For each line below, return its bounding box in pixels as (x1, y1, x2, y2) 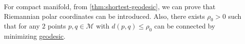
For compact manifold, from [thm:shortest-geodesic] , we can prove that (4, 1, 216, 11)
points (47, 21, 66, 31)
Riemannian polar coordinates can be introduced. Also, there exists (4, 11, 205, 21)
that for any (4, 21, 40, 31)
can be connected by (154, 21, 215, 31)
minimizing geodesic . (4, 31, 66, 41)
